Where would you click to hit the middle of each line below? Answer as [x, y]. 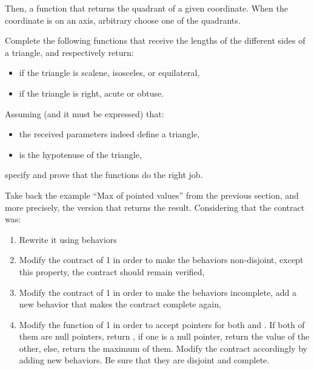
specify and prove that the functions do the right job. [104, 175]
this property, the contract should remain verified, [112, 271]
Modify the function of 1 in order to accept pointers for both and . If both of [162, 324]
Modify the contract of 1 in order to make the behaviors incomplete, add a [158, 292]
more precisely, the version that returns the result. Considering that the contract [155, 207]
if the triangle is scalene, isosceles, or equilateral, [109, 73]
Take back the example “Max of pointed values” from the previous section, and [152, 195]
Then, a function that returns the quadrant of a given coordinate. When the [146, 8]
